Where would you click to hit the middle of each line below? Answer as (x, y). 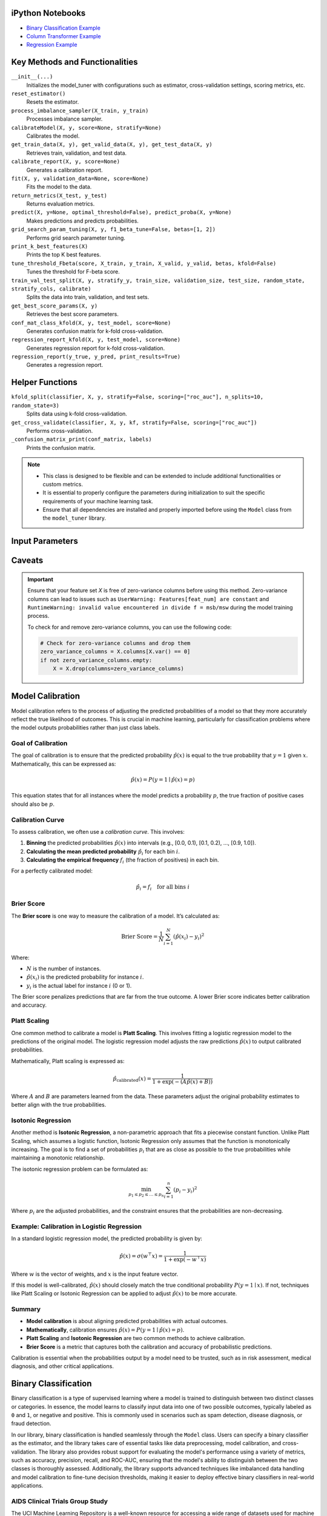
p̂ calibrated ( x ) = (132, 1079)
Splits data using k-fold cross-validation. (77, 414)
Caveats (27, 561)
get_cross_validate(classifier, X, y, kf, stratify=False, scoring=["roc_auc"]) (134, 422)
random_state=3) (35, 405)
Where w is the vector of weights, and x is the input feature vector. (95, 1274)
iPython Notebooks (48, 13)
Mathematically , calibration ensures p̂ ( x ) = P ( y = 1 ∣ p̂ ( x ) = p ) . (105, 1330)
